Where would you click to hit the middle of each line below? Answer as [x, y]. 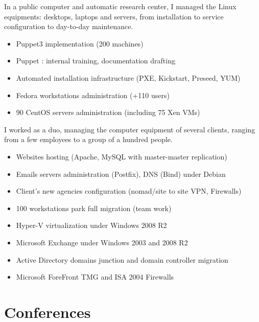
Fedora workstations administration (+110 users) [93, 95]
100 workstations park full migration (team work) [94, 208]
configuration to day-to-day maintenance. [69, 26]
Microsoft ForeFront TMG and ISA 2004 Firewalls [95, 277]
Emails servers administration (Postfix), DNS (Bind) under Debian [121, 174]
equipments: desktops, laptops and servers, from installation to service [114, 16]
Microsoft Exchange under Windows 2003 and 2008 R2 [102, 242]
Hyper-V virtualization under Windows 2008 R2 [91, 225]
